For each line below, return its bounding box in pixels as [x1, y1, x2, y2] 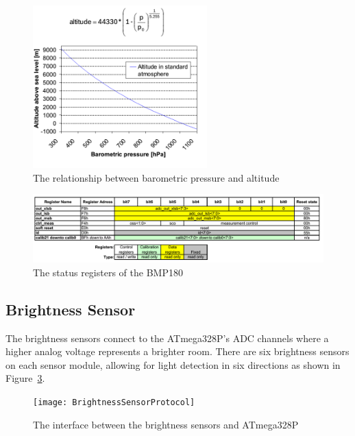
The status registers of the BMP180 [33, 265, 183, 279]
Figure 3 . [5, 371, 45, 385]
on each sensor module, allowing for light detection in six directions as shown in [5, 357, 341, 372]
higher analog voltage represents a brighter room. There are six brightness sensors [5, 344, 350, 359]
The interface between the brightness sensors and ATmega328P [33, 417, 299, 431]
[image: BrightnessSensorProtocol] [33, 398, 195, 408]
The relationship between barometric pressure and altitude [33, 170, 280, 184]
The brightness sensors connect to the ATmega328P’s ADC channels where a [5, 330, 329, 345]
